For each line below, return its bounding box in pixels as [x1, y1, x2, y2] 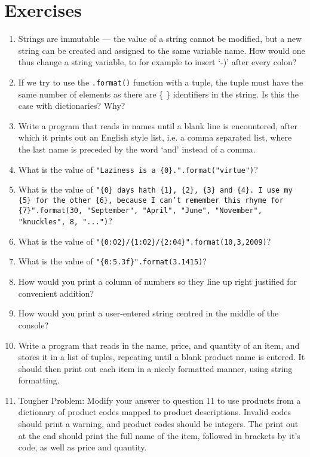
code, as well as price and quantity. [18, 441, 147, 453]
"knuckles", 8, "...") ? [18, 215, 112, 227]
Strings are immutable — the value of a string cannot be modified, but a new [18, 32, 302, 45]
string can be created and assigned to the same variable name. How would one [18, 44, 305, 56]
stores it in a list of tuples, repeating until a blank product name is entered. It [18, 351, 305, 363]
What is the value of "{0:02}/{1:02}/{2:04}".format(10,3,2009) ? [18, 234, 271, 247]
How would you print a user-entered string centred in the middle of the [18, 307, 279, 319]
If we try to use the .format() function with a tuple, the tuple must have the [18, 75, 303, 88]
